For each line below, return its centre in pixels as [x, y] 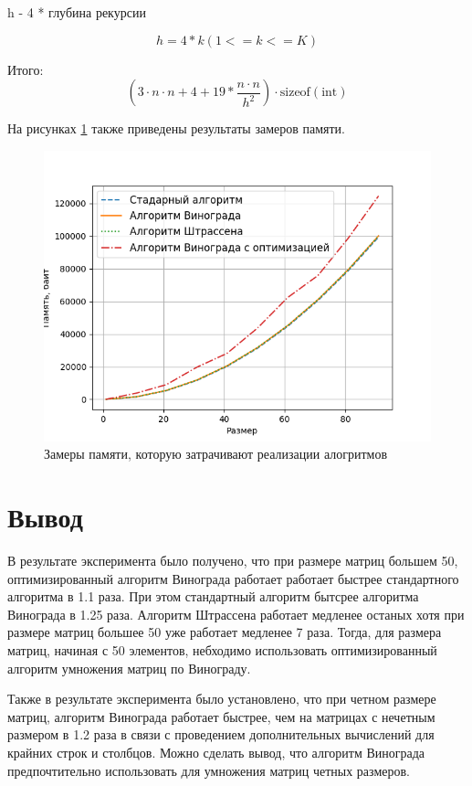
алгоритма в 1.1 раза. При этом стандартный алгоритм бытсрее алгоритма [213, 596]
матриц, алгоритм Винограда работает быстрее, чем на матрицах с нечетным [221, 716]
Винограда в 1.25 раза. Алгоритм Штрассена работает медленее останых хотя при [236, 614]
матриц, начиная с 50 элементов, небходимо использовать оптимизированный [222, 650]
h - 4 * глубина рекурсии [77, 12]
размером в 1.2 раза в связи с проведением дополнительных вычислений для [221, 734]
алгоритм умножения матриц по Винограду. [129, 668]
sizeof [295, 93]
